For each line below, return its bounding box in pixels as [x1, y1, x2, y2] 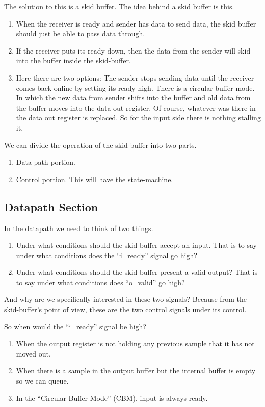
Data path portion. [16, 157, 75, 167]
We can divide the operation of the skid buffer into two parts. [4, 139, 197, 150]
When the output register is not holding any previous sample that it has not [16, 338, 255, 349]
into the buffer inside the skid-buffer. [16, 55, 131, 66]
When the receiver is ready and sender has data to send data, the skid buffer [16, 18, 256, 29]
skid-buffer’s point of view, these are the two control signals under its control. [4, 304, 247, 315]
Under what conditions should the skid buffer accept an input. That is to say [16, 240, 257, 250]
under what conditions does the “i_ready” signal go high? [16, 249, 197, 260]
